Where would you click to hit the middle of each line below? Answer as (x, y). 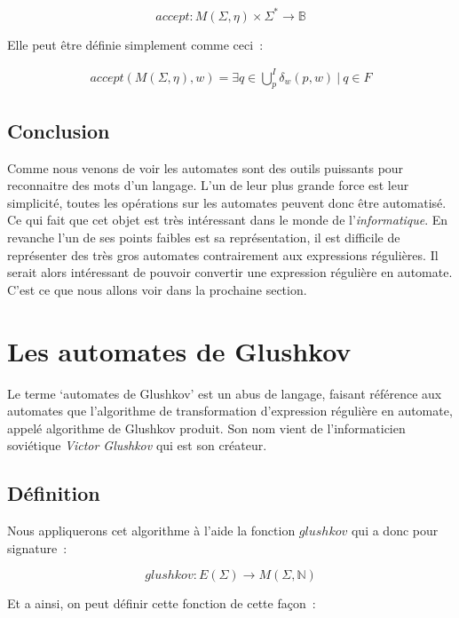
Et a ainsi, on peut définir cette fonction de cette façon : (162, 603)
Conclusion (59, 130)
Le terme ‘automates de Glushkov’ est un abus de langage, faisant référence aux (225, 393)
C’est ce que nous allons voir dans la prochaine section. (157, 289)
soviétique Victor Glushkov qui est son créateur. (137, 445)
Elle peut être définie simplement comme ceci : (135, 44)
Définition (54, 493)
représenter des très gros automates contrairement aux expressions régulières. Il (223, 254)
